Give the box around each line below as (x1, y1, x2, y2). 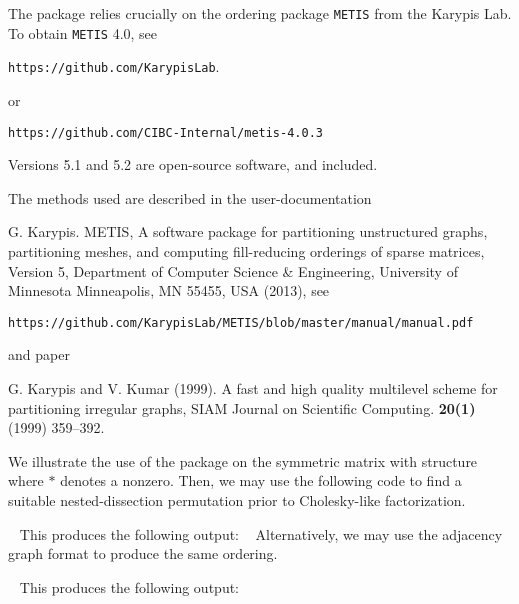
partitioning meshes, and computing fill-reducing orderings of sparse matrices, (8, 241, 485, 261)
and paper (8, 344, 70, 365)
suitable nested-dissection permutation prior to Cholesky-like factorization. (8, 490, 466, 510)
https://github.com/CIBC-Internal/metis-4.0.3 (8, 125, 323, 140)
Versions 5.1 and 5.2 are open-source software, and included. (8, 154, 378, 175)
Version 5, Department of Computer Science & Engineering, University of (8, 260, 458, 281)
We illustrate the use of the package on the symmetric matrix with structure (8, 450, 478, 471)
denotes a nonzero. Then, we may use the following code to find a (60, 470, 462, 491)
